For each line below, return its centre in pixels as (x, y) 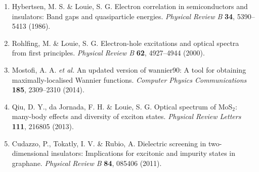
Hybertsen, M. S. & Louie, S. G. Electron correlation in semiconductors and (130, 6)
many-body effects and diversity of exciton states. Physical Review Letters (126, 116)
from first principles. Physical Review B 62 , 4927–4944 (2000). (108, 53)
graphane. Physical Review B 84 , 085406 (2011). (87, 163)
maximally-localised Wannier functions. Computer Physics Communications (129, 79)
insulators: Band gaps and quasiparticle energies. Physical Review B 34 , (123, 16)
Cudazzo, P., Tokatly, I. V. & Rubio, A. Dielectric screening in (109, 143)
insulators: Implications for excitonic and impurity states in (143, 153)
